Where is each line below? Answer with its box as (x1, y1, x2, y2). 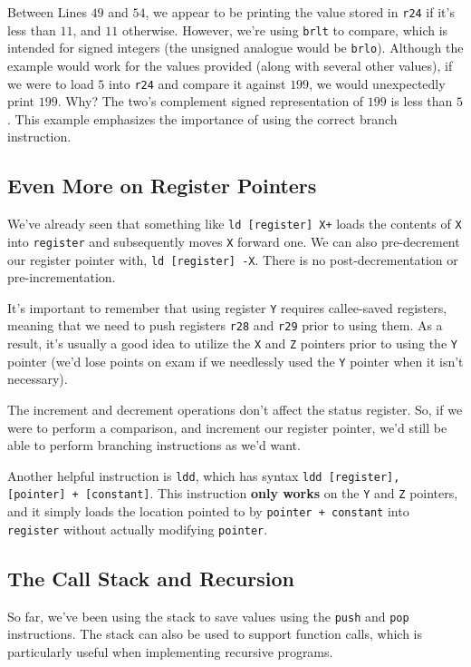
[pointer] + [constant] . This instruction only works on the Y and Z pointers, (7, 484, 458, 503)
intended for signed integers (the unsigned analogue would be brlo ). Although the (7, 38, 464, 57)
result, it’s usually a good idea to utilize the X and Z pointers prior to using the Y (7, 334, 457, 353)
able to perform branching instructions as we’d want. (7, 436, 301, 455)
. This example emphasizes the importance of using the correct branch (7, 109, 398, 128)
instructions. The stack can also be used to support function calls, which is (7, 624, 423, 643)
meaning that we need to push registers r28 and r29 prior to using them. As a (7, 316, 443, 335)
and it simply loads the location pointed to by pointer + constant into (7, 502, 409, 521)
